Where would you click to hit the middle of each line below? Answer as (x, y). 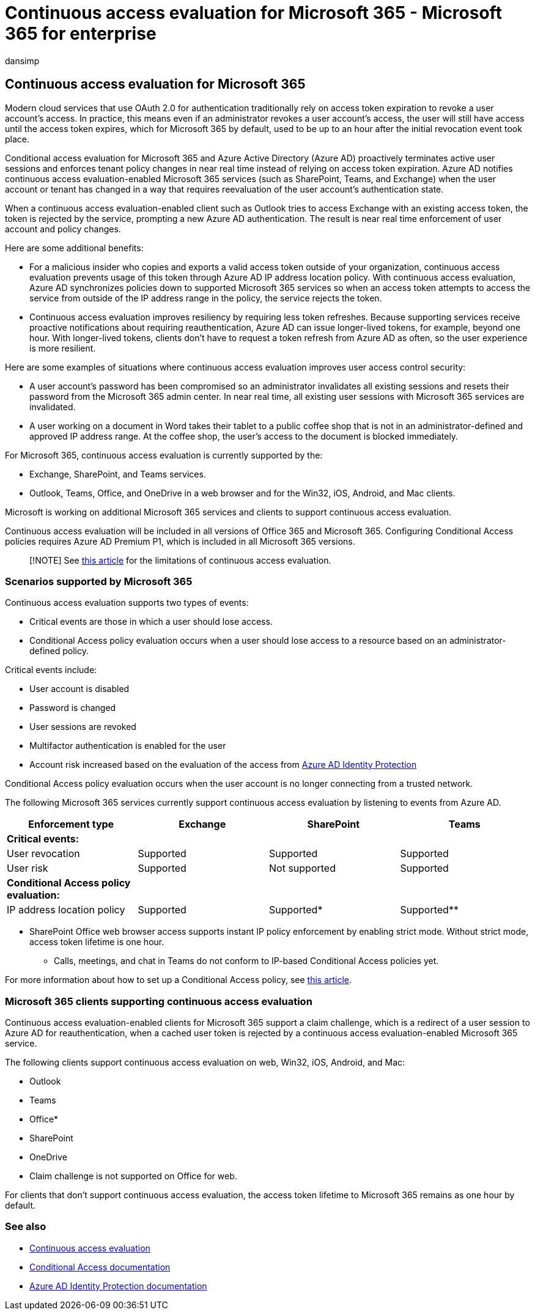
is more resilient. (63, 348)
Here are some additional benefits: (74, 248)
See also (26, 1227)
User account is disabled (79, 689)
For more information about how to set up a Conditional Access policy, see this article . (179, 980)
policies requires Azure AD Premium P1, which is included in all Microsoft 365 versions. (180, 541)
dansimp (22, 61)
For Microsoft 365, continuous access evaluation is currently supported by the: (164, 455)
